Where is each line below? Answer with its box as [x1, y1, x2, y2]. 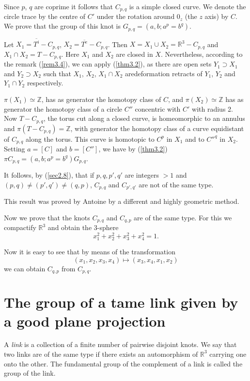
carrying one [209, 348, 247, 359]
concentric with [135, 103, 181, 114]
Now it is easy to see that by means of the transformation [4, 246, 175, 256]
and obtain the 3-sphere [47, 222, 119, 232]
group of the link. [4, 368, 56, 378]
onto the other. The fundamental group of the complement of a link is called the [4, 358, 243, 368]
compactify [4, 222, 36, 232]
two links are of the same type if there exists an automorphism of [4, 348, 198, 359]
